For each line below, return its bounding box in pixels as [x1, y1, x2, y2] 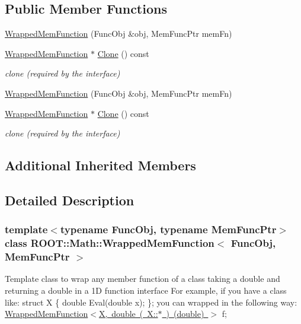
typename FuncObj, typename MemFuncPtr [60, 222, 277, 237]
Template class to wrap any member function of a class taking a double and [5, 272, 280, 285]
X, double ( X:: [98, 307, 158, 320]
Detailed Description [5, 190, 135, 209]
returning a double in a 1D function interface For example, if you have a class [5, 284, 287, 296]
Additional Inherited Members [5, 156, 196, 174]
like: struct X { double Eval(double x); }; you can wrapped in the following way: [5, 296, 297, 308]
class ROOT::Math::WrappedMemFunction [5, 236, 214, 250]
